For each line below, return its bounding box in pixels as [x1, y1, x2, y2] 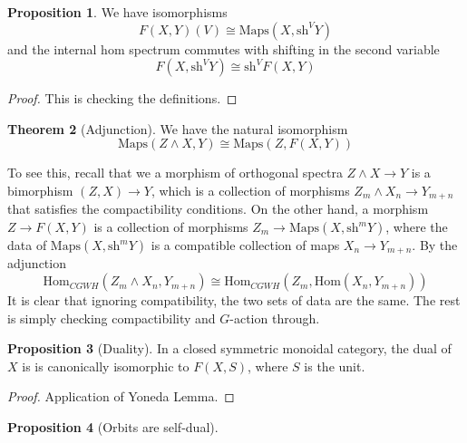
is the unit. [304, 356, 365, 375]
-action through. [229, 308, 320, 327]
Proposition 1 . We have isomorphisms [7, 3, 228, 21]
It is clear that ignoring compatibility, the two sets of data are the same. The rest [7, 291, 461, 310]
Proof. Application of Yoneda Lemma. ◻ [7, 387, 235, 406]
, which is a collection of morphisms [151, 180, 350, 199]
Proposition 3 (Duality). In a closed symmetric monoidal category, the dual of [7, 339, 452, 358]
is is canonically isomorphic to [22, 356, 190, 375]
